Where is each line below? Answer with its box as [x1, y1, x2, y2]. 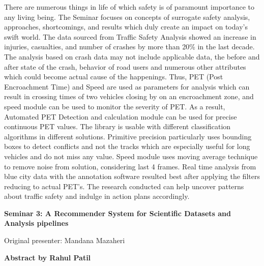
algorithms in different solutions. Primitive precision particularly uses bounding [4, 131, 252, 141]
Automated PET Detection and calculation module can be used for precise [4, 111, 237, 122]
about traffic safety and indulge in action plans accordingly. [4, 191, 190, 201]
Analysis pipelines [4, 218, 69, 228]
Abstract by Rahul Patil [4, 252, 91, 262]
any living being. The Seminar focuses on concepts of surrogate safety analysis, [4, 11, 250, 22]
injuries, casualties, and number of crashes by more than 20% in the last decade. [4, 41, 255, 52]
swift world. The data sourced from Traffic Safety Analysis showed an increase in [4, 31, 256, 42]
